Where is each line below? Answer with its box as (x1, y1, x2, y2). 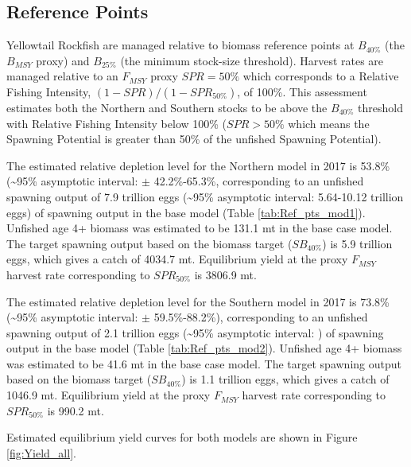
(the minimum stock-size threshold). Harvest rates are (120, 52, 384, 68)
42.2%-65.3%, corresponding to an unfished (153, 173, 364, 189)
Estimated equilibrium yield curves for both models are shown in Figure (6, 429, 358, 446)
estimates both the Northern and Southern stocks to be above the (6, 99, 328, 115)
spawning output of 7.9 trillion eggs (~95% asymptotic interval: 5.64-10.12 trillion (6, 188, 404, 204)
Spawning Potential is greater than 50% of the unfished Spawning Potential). (6, 130, 382, 147)
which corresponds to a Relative (242, 68, 399, 84)
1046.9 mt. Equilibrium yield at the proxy (6, 387, 211, 403)
